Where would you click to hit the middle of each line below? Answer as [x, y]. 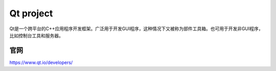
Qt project [31, 13]
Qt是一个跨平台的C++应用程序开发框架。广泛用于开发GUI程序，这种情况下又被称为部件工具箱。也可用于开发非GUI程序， [136, 29]
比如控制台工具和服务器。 [36, 35]
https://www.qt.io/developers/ [41, 62]
